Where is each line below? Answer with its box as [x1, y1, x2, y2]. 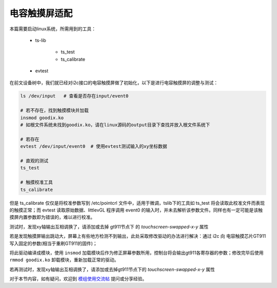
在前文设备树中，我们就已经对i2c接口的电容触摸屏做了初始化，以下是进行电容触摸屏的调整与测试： [9, 80, 218, 86]
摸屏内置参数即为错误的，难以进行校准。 [9, 214, 95, 220]
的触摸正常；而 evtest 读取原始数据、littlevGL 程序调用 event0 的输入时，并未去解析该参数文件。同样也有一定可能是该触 [9, 207, 263, 213]
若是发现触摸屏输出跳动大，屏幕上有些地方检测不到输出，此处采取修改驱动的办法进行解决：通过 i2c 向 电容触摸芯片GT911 [9, 233, 266, 239]
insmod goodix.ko [20, 114, 64, 121]
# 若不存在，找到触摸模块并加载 [20, 108, 89, 113]
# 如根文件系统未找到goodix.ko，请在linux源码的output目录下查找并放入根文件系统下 [20, 122, 210, 128]
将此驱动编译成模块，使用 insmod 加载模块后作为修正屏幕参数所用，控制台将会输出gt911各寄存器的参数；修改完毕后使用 [9, 249, 264, 256]
